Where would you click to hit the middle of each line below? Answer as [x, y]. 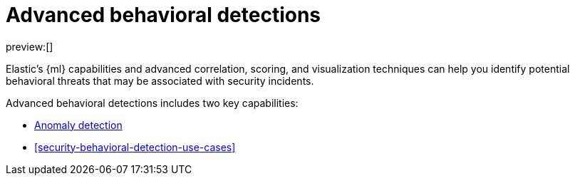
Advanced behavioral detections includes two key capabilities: [152, 103]
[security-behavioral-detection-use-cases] [135, 147]
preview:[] [30, 46]
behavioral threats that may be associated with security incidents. [160, 81]
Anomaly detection [78, 125]
